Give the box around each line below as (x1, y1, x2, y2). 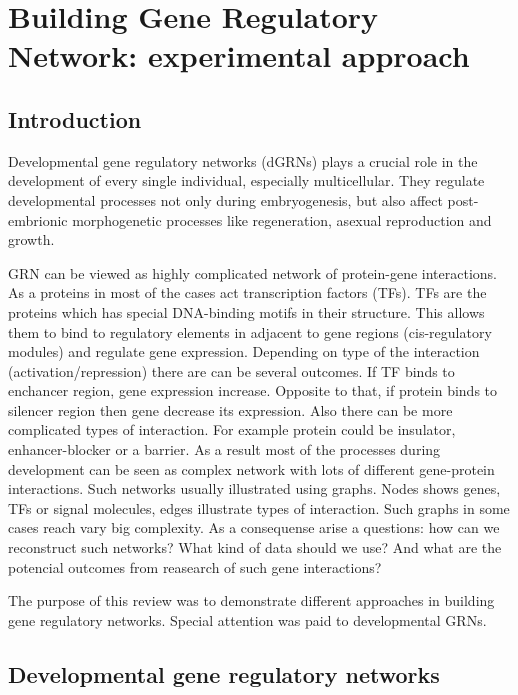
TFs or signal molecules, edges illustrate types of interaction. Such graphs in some (8, 497, 510, 518)
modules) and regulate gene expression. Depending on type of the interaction (8, 341, 480, 362)
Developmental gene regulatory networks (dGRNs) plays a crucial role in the (8, 150, 478, 171)
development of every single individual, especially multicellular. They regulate (8, 170, 485, 191)
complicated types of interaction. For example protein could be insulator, (8, 419, 456, 440)
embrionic (8, 209, 68, 230)
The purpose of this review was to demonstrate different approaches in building (8, 590, 495, 611)
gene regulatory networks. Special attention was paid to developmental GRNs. (8, 609, 487, 630)
